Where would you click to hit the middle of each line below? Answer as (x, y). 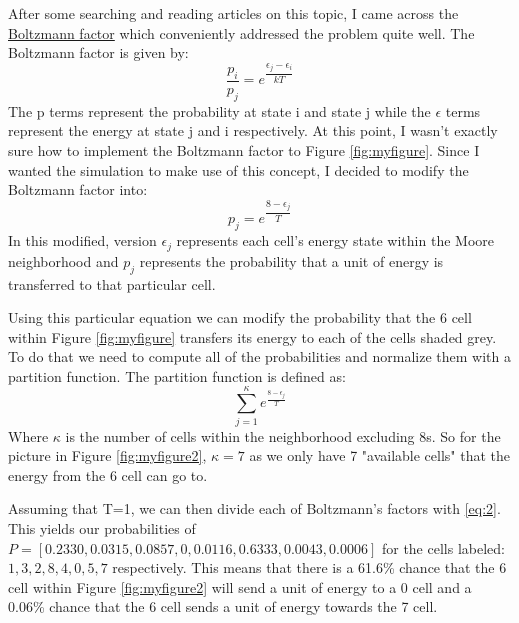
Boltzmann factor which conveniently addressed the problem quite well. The (241, 32)
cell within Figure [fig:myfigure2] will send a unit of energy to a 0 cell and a (240, 586)
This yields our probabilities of (102, 527)
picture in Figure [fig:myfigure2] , (107, 455)
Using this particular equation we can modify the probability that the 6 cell (240, 317)
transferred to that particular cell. (112, 283)
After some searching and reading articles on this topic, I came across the (233, 13)
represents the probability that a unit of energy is (291, 260)
